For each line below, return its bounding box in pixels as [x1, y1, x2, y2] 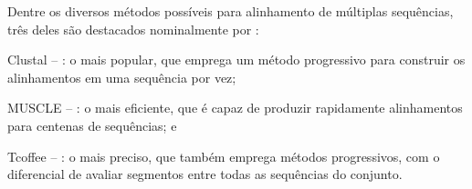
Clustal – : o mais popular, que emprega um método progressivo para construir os [7, 50, 466, 69]
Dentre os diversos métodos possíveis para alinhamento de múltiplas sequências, [7, 2, 454, 20]
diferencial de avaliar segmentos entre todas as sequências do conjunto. [7, 164, 403, 184]
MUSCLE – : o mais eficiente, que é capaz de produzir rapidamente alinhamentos [7, 98, 463, 117]
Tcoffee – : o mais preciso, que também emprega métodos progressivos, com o [7, 146, 440, 165]
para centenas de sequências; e [7, 115, 177, 134]
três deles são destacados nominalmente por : [7, 19, 259, 38]
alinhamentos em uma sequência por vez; [7, 67, 236, 86]
